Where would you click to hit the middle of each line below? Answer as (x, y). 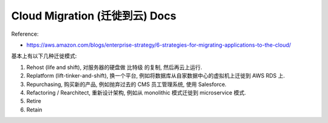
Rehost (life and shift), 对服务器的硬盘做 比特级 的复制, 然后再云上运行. (114, 67)
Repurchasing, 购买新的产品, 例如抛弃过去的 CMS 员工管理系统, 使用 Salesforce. (127, 84)
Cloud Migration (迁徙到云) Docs (94, 16)
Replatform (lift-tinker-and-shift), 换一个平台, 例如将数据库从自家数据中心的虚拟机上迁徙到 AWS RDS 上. (156, 76)
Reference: (25, 34)
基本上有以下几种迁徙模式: (44, 56)
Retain (34, 110)
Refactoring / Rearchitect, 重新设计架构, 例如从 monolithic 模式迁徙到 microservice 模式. (136, 92)
